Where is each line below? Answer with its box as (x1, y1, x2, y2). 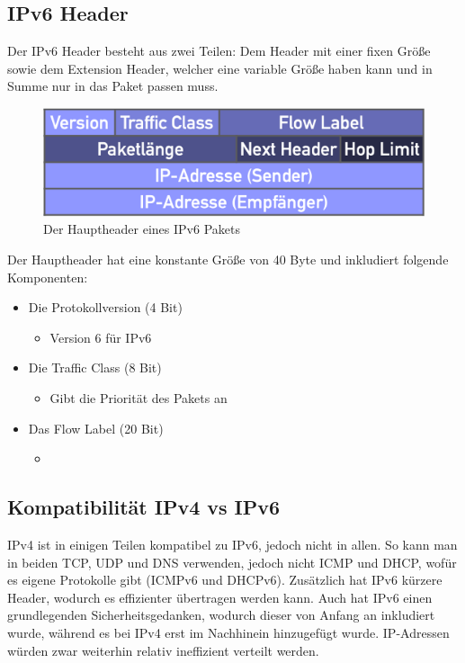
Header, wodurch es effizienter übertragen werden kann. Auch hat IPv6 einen (7, 587, 433, 606)
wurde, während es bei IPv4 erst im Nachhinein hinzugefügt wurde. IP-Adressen (7, 623, 450, 641)
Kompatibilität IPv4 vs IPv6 (7, 493, 281, 521)
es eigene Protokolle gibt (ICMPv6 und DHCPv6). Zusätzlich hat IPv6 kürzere (7, 570, 443, 589)
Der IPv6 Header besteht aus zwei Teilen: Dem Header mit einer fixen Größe (7, 41, 431, 60)
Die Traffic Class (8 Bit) (28, 358, 162, 377)
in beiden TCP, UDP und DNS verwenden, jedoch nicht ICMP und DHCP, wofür (7, 552, 457, 571)
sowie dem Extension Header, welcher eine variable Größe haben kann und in (7, 58, 433, 77)
